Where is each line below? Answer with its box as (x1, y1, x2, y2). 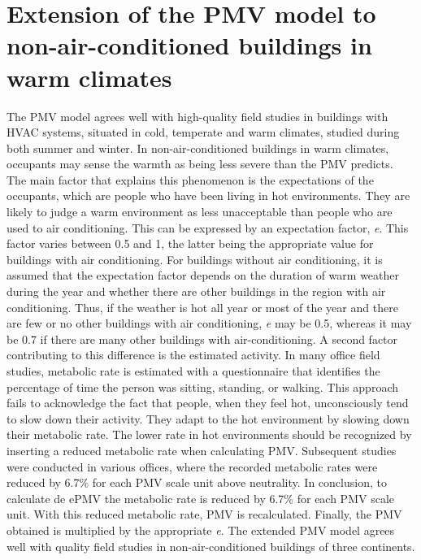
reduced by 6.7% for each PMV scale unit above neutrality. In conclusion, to (7, 474, 387, 491)
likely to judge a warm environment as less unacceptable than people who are (7, 203, 393, 220)
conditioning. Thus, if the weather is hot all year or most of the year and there (7, 298, 398, 315)
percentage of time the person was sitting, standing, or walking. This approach (7, 378, 398, 395)
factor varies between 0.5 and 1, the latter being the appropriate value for (7, 235, 374, 252)
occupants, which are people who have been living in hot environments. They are (7, 187, 410, 204)
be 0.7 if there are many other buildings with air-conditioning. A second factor (7, 330, 398, 347)
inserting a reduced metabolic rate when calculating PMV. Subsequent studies (7, 441, 397, 458)
